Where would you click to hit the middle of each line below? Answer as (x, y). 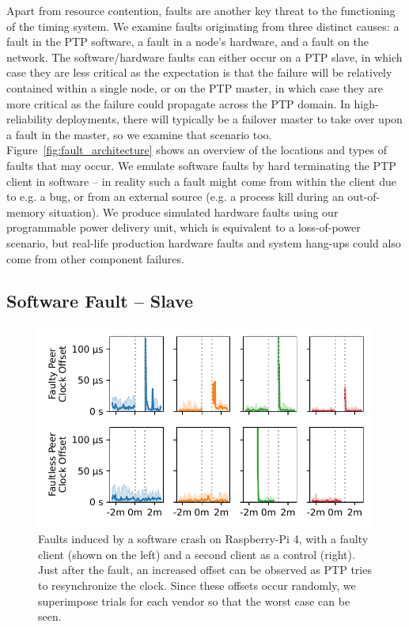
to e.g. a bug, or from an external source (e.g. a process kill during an (175, 196)
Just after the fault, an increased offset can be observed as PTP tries (205, 570)
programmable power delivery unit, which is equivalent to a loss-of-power (184, 227)
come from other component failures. (95, 258)
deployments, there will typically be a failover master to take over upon (229, 119)
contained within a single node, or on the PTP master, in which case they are (195, 87)
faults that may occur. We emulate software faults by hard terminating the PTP (201, 165)
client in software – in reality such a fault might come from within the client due (201, 181)
